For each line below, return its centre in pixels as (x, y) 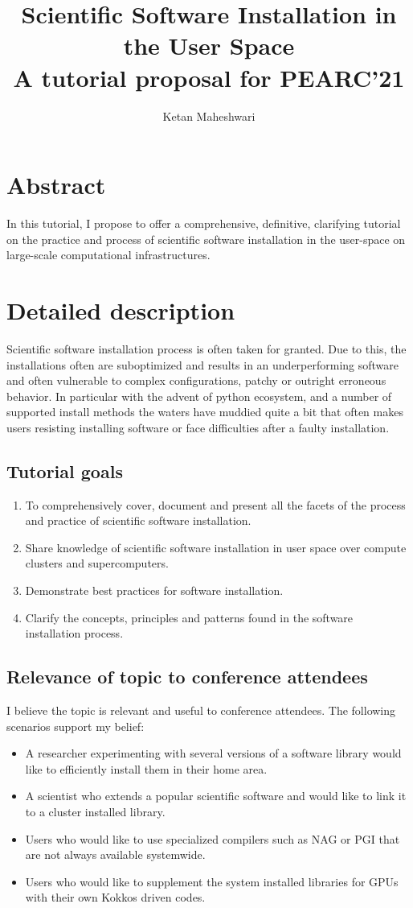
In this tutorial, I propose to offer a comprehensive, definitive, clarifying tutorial (204, 223)
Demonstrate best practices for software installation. (154, 590)
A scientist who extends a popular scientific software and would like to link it (216, 796)
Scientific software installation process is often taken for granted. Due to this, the (206, 348)
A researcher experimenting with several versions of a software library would (213, 753)
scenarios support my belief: (76, 726)
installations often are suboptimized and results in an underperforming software (203, 364)
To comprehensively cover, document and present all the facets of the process (215, 504)
